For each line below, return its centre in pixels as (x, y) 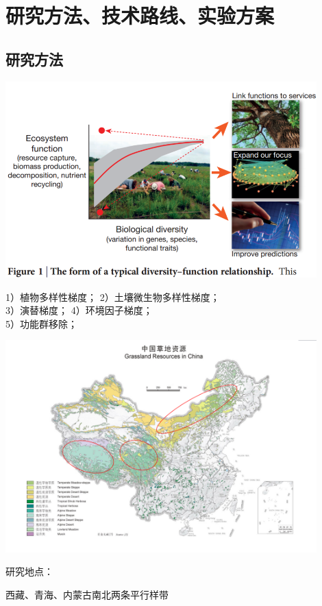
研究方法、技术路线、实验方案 (140, 15)
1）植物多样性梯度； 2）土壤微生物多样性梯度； (113, 296)
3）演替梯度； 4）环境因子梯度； (79, 310)
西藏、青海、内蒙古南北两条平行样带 (87, 594)
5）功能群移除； (41, 323)
